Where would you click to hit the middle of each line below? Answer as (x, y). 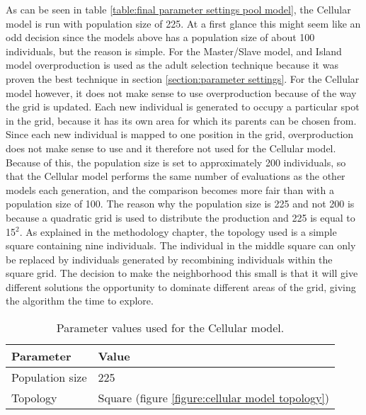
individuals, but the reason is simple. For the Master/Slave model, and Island (174, 51)
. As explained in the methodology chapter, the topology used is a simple (178, 231)
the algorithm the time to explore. (80, 301)
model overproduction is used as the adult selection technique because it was (172, 65)
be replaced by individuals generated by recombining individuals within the (169, 259)
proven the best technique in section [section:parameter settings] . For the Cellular (183, 78)
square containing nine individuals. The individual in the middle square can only (181, 245)
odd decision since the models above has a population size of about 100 (160, 37)
